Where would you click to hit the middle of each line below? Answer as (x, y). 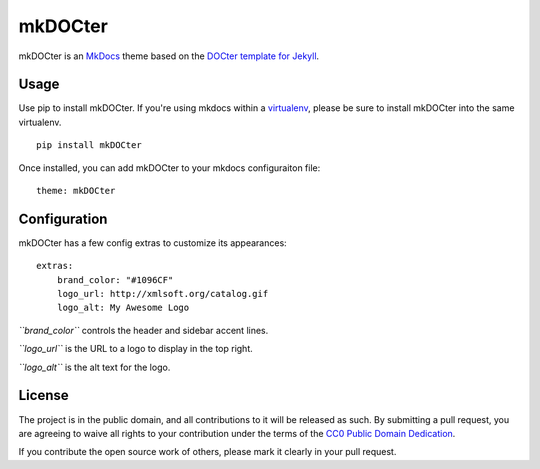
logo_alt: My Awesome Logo (123, 308)
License (43, 395)
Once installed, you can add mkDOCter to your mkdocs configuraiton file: (169, 167)
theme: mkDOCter (76, 191)
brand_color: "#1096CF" (115, 279)
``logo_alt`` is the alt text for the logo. (94, 367)
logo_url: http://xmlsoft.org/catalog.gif (162, 294)
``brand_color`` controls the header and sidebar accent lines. (143, 330)
